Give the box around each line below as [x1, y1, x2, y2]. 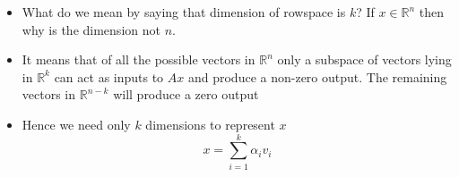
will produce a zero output [113, 85, 259, 104]
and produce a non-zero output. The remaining [187, 67, 447, 86]
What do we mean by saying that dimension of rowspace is [22, 3, 346, 21]
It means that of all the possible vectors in [22, 50, 255, 69]
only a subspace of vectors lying [277, 50, 452, 69]
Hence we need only [22, 114, 131, 133]
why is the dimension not [22, 20, 160, 38]
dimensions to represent [145, 114, 275, 133]
